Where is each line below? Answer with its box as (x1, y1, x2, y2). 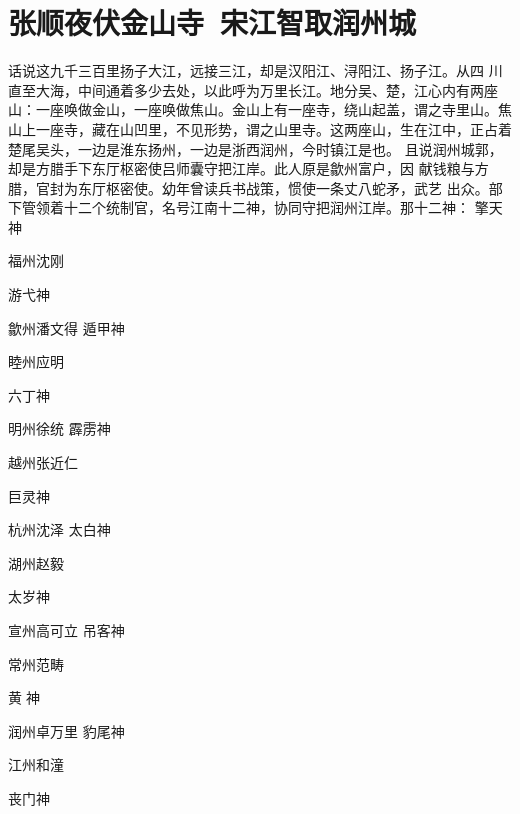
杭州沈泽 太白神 (8, 519, 111, 540)
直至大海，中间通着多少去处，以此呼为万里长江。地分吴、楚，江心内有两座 (8, 79, 498, 100)
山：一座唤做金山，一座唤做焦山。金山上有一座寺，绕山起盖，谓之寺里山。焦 (8, 99, 512, 120)
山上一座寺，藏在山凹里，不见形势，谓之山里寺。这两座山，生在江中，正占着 (8, 118, 512, 139)
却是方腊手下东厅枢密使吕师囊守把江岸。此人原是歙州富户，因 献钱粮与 (8, 158, 475, 179)
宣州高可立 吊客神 (8, 620, 125, 640)
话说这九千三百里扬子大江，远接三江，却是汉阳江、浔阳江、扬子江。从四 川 (8, 60, 503, 81)
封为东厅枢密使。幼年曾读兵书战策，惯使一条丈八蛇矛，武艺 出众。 (49, 177, 489, 198)
